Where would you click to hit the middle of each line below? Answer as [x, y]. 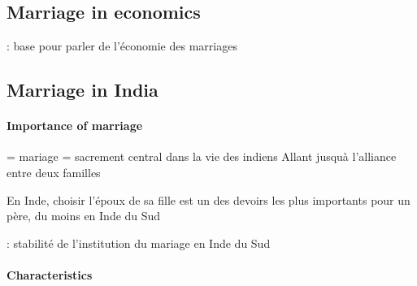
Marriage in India [83, 90]
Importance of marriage [75, 126]
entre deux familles [54, 172]
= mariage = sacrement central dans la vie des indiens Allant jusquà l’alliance [202, 156]
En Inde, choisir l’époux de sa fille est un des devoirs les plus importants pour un [208, 199]
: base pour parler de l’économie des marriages [122, 46]
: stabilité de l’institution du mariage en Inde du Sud [139, 243]
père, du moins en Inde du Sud [84, 216]
